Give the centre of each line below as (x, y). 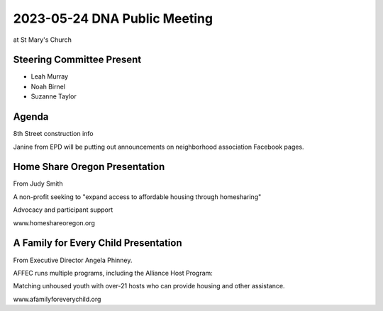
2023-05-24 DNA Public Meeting (113, 18)
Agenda (31, 117)
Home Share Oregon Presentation (89, 167)
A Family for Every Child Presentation (98, 243)
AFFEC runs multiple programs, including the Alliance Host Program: (113, 273)
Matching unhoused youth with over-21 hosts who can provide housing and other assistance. (149, 286)
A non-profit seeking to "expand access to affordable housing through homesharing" (137, 197)
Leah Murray (50, 77)
